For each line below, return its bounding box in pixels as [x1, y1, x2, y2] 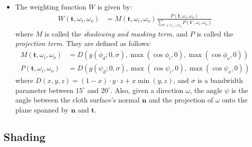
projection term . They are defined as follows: [15, 38, 151, 48]
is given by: [97, 1, 132, 11]
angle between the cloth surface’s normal [15, 94, 140, 105]
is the [231, 84, 249, 95]
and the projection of [149, 94, 213, 105]
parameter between [15, 84, 74, 95]
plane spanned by [15, 104, 69, 114]
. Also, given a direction [110, 84, 184, 95]
